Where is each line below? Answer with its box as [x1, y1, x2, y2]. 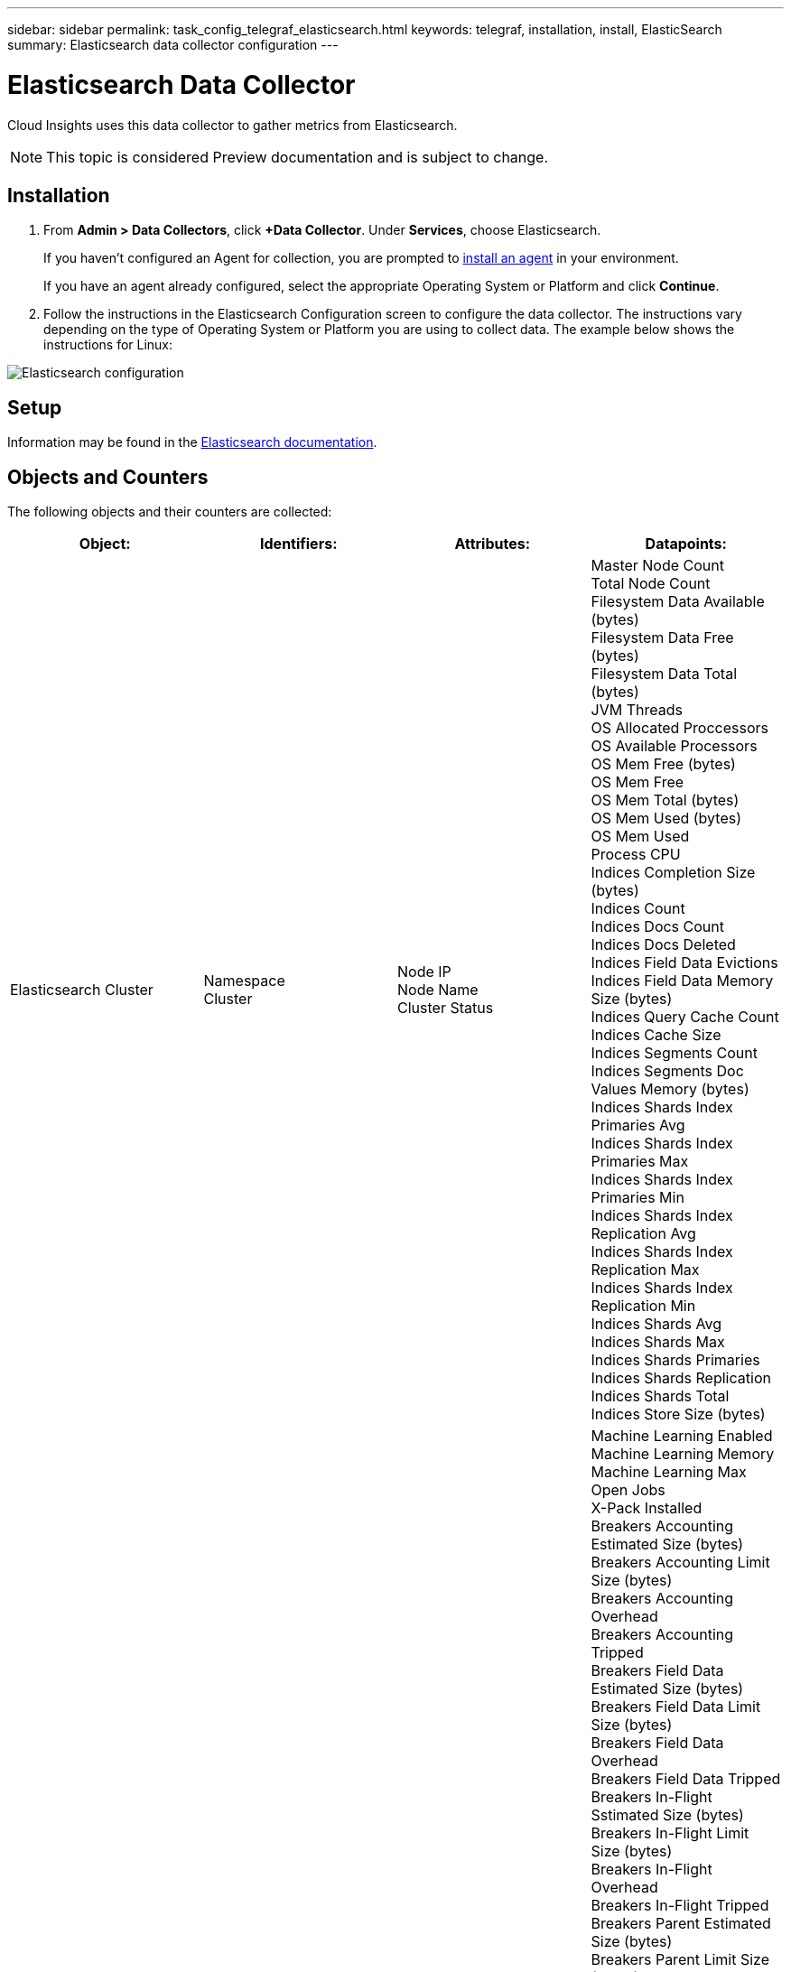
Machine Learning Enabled [591, 1427, 773, 1446]
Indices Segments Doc [591, 1062, 744, 1081]
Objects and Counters [7, 465, 209, 488]
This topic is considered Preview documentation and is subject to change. [46, 147, 549, 166]
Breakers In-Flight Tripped [591, 1896, 769, 1915]
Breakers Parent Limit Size [591, 1950, 770, 1969]
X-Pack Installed [591, 1499, 703, 1518]
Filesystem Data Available [591, 592, 765, 611]
